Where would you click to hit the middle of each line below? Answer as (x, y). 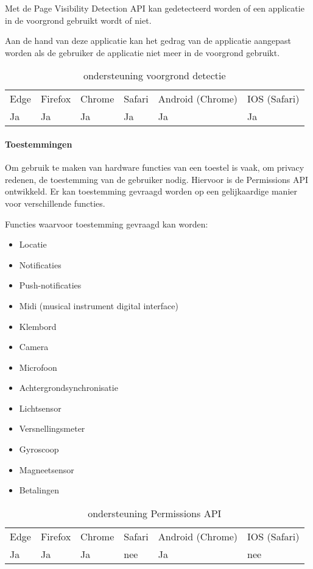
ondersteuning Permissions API (155, 513)
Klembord (38, 326)
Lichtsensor (40, 408)
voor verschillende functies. (55, 203)
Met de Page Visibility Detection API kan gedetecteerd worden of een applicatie (155, 8)
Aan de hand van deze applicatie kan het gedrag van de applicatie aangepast (148, 41)
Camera (34, 347)
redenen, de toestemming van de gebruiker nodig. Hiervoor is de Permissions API (156, 179)
